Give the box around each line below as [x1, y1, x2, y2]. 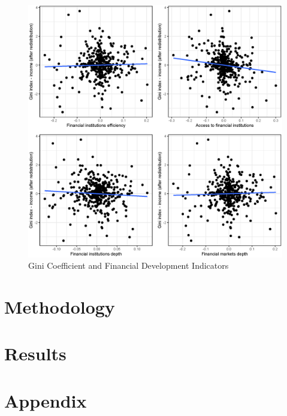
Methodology [4, 294, 115, 318]
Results [4, 341, 67, 366]
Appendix [4, 388, 87, 412]
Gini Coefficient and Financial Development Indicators [28, 259, 229, 272]
